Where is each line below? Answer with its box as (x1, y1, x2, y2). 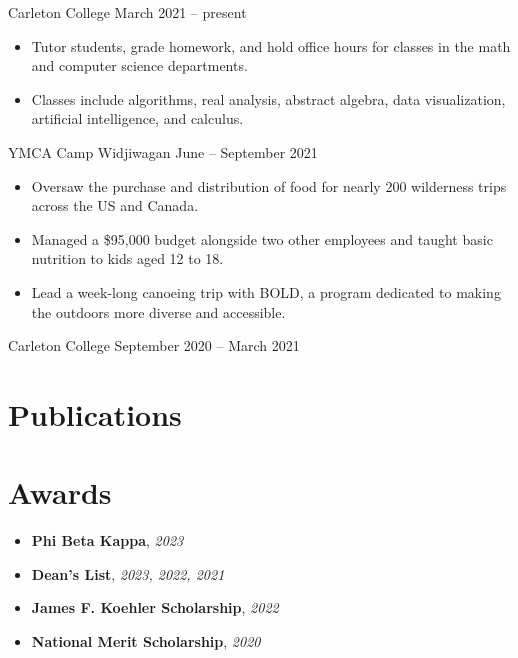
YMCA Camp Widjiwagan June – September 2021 (8, 141, 318, 162)
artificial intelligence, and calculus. (31, 108, 244, 129)
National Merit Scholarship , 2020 (31, 631, 261, 651)
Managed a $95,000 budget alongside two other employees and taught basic (31, 228, 493, 249)
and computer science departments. (31, 55, 248, 76)
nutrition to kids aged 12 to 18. (31, 248, 224, 269)
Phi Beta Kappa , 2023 (31, 530, 184, 551)
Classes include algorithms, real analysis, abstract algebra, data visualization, (31, 88, 506, 109)
